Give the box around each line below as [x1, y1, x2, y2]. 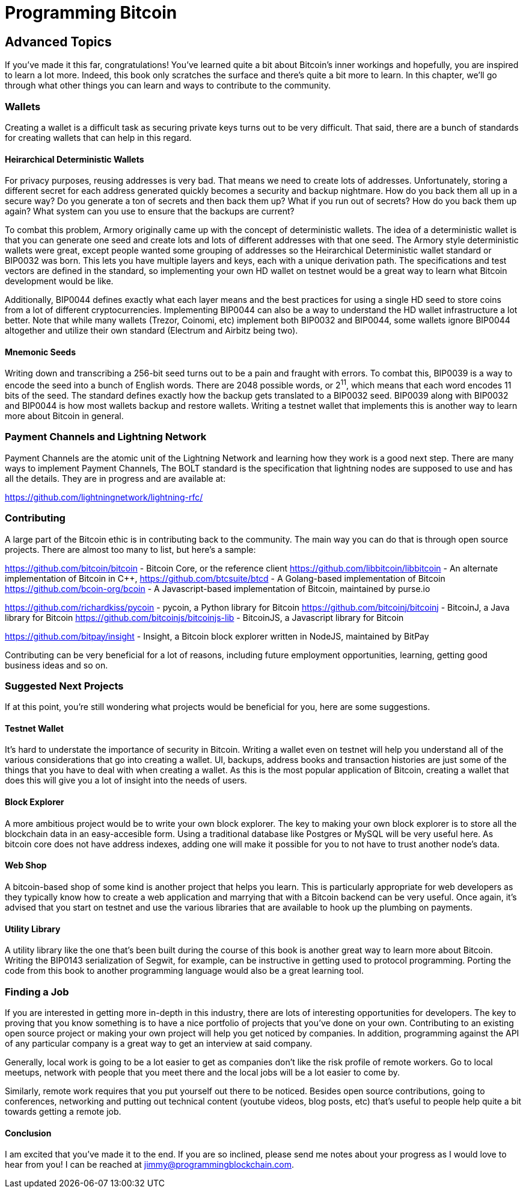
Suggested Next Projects [5, 679, 124, 692]
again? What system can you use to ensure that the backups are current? [5, 206, 295, 217]
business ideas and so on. [5, 659, 108, 670]
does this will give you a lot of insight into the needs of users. [5, 775, 247, 786]
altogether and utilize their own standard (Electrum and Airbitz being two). [5, 325, 298, 336]
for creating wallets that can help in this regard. [5, 132, 192, 143]
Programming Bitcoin [5, 2, 177, 23]
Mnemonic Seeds [5, 346, 76, 357]
